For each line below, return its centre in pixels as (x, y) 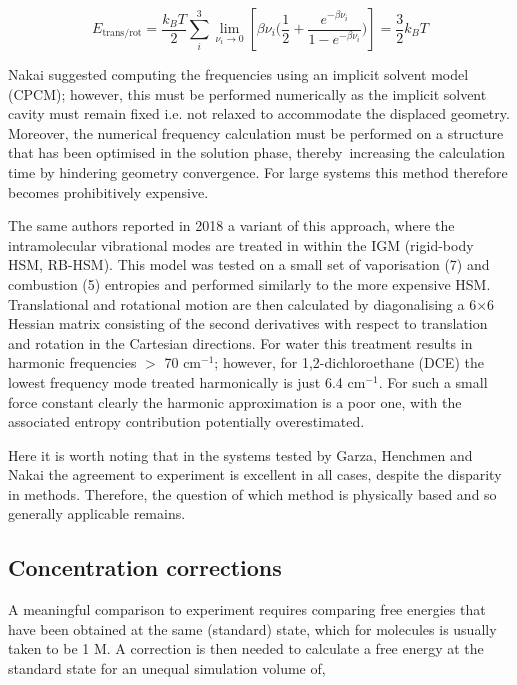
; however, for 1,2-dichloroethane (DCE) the (349, 362)
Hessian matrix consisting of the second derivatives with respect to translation (248, 323)
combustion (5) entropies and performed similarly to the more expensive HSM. (249, 283)
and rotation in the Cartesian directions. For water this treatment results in (240, 342)
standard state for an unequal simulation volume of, (167, 668)
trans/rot (122, 33)
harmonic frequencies (72, 362)
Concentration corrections (145, 567)
